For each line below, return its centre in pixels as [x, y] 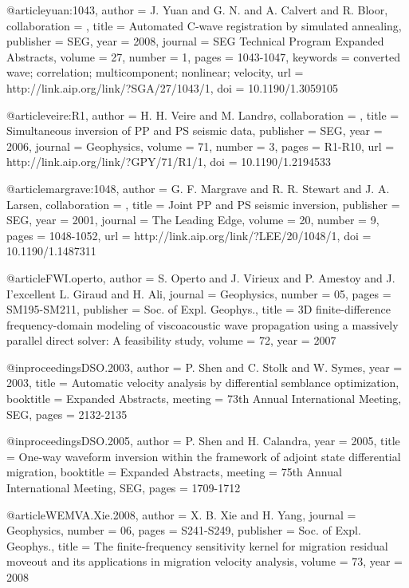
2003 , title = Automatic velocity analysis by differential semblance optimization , [203, 383]
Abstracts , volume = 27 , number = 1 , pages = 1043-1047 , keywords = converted [203, 56]
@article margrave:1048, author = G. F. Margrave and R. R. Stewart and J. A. [198, 188]
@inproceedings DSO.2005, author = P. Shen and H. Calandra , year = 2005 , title [203, 441]
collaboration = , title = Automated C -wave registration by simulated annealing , [204, 25]
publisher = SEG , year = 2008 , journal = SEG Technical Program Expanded [195, 41]
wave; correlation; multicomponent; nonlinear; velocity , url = [155, 72]
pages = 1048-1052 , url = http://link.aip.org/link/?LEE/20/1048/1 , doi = [189, 235]
